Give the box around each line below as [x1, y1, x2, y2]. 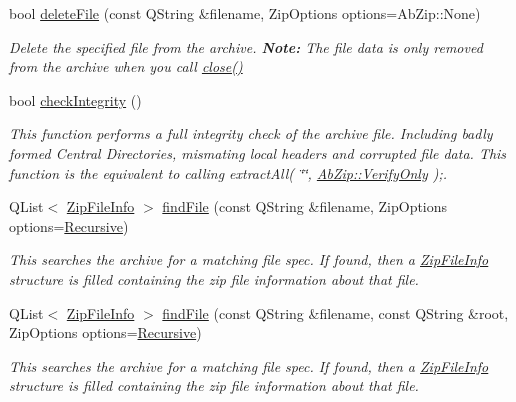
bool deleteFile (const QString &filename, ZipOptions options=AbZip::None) [9, 3, 481, 23]
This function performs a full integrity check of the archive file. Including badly [9, 123, 493, 144]
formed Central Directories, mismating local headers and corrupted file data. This [9, 142, 507, 163]
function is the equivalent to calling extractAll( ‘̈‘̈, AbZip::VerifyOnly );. [9, 162, 448, 183]
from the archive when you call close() [9, 56, 243, 77]
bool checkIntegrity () [9, 89, 142, 110]
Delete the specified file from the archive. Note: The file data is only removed [9, 36, 483, 57]
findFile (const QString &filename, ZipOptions [162, 196, 448, 217]
